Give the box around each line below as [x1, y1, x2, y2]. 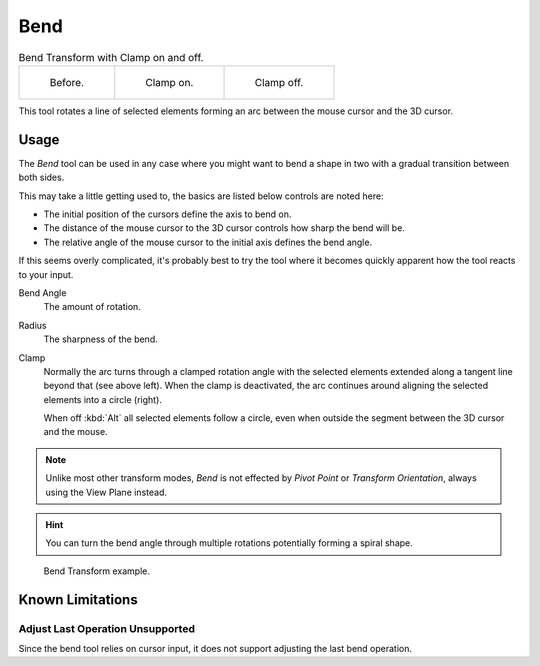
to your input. [18, 268, 74, 280]
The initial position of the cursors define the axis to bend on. [43, 208, 292, 220]
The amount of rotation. [43, 301, 142, 313]
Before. [49, 75, 85, 89]
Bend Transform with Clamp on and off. [18, 50, 204, 64]
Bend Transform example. [43, 565, 150, 577]
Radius [18, 319, 47, 331]
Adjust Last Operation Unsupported [18, 621, 195, 635]
